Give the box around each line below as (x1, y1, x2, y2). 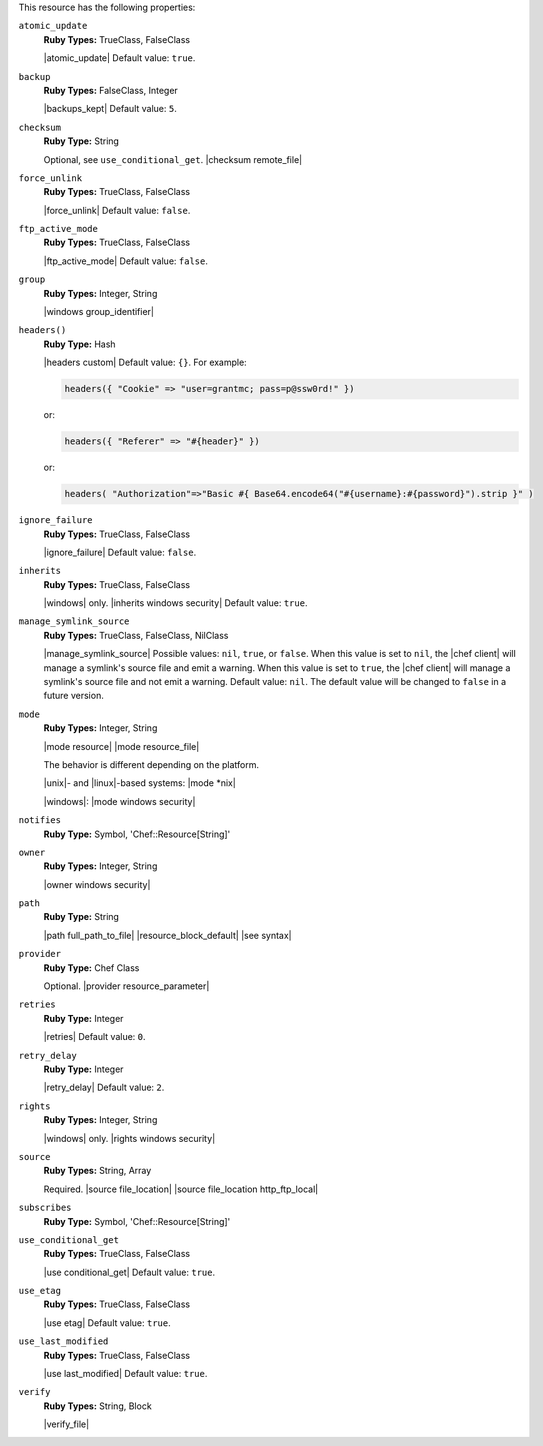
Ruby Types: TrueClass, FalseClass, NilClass (43, 629, 229, 641)
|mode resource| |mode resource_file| (43, 740, 200, 752)
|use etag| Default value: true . (43, 1316, 171, 1329)
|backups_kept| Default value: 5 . (43, 103, 177, 115)
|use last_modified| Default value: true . (43, 1368, 208, 1380)
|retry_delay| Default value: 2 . (43, 1081, 165, 1094)
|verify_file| (43, 1418, 90, 1430)
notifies (18, 815, 62, 826)
